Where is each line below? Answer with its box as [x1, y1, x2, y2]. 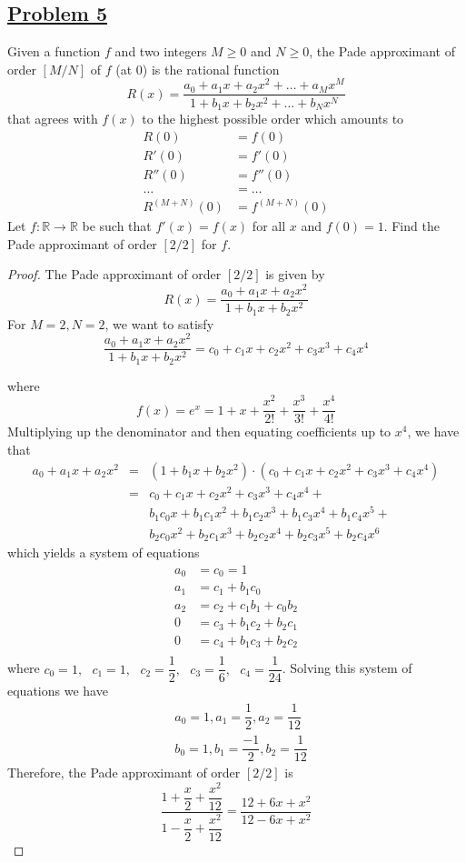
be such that [82, 216, 152, 236]
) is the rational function [142, 59, 280, 78]
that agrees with [7, 108, 98, 127]
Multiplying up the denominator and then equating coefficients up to [7, 422, 392, 441]
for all [252, 216, 286, 236]
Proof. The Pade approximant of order [7, 265, 222, 284]
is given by [265, 265, 325, 284]
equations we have [7, 681, 108, 700]
